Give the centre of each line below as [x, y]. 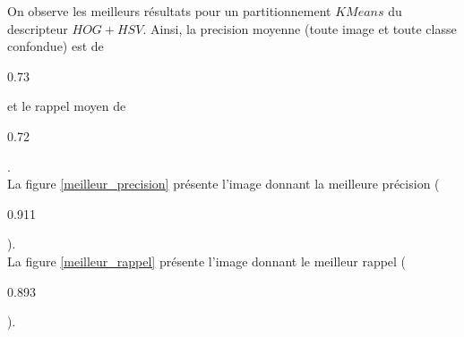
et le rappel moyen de [67, 106]
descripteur [38, 28]
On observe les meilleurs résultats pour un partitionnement [169, 11]
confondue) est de [56, 46]
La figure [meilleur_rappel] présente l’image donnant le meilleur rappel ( [207, 261]
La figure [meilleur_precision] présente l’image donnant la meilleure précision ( [223, 184]
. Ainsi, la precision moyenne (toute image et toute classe [300, 28]
